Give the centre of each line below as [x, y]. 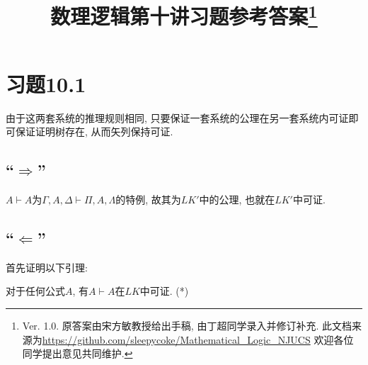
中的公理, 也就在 [237, 200]
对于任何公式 [35, 291]
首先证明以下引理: [47, 267]
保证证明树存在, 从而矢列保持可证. [94, 131]
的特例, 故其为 [148, 200]
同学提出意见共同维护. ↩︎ [77, 353]
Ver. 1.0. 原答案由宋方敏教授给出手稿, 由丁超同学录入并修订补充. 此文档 [187, 326]
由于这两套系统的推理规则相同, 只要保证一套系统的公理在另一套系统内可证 [177, 117]
